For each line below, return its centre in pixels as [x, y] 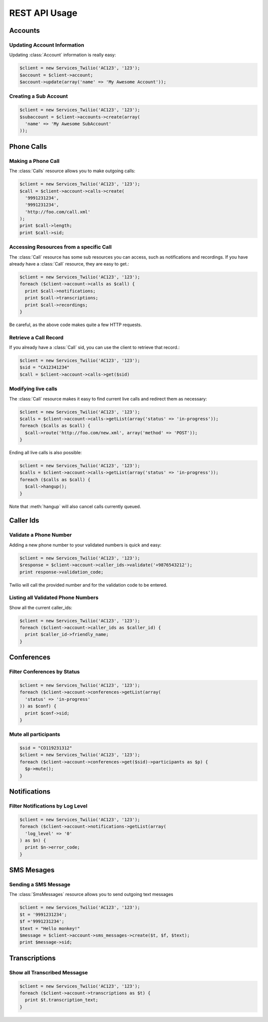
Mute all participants [35, 735]
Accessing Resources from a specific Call [60, 247]
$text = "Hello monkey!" [50, 928]
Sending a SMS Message [40, 885]
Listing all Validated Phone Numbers [54, 598]
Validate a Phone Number [40, 535]
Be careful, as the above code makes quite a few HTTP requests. [76, 325]
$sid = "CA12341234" [44, 368]
